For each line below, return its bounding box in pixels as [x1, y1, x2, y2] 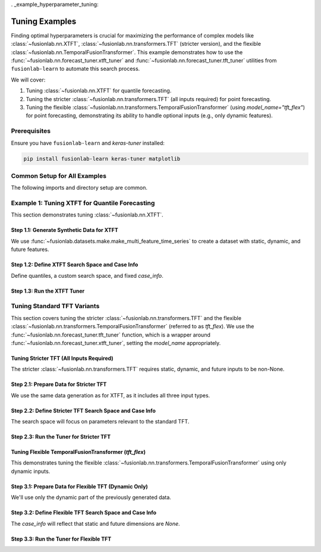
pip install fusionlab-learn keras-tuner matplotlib [23, 155, 181, 162]
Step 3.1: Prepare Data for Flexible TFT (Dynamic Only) [11, 482, 148, 490]
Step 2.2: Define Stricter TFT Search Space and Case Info [11, 407, 156, 414]
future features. [11, 246, 49, 253]
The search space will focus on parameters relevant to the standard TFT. [11, 418, 190, 425]
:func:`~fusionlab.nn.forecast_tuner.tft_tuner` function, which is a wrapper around [11, 331, 210, 338]
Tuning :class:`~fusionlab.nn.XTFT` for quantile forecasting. [26, 87, 172, 95]
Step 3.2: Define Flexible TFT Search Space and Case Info [11, 509, 157, 516]
